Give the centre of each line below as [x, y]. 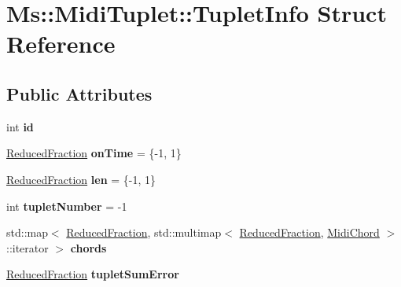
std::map [27, 232]
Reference [61, 44]
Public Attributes [79, 93]
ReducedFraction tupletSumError [93, 274]
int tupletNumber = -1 [67, 206]
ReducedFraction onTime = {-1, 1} [94, 153]
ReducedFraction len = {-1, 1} [81, 179]
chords [88, 247]
